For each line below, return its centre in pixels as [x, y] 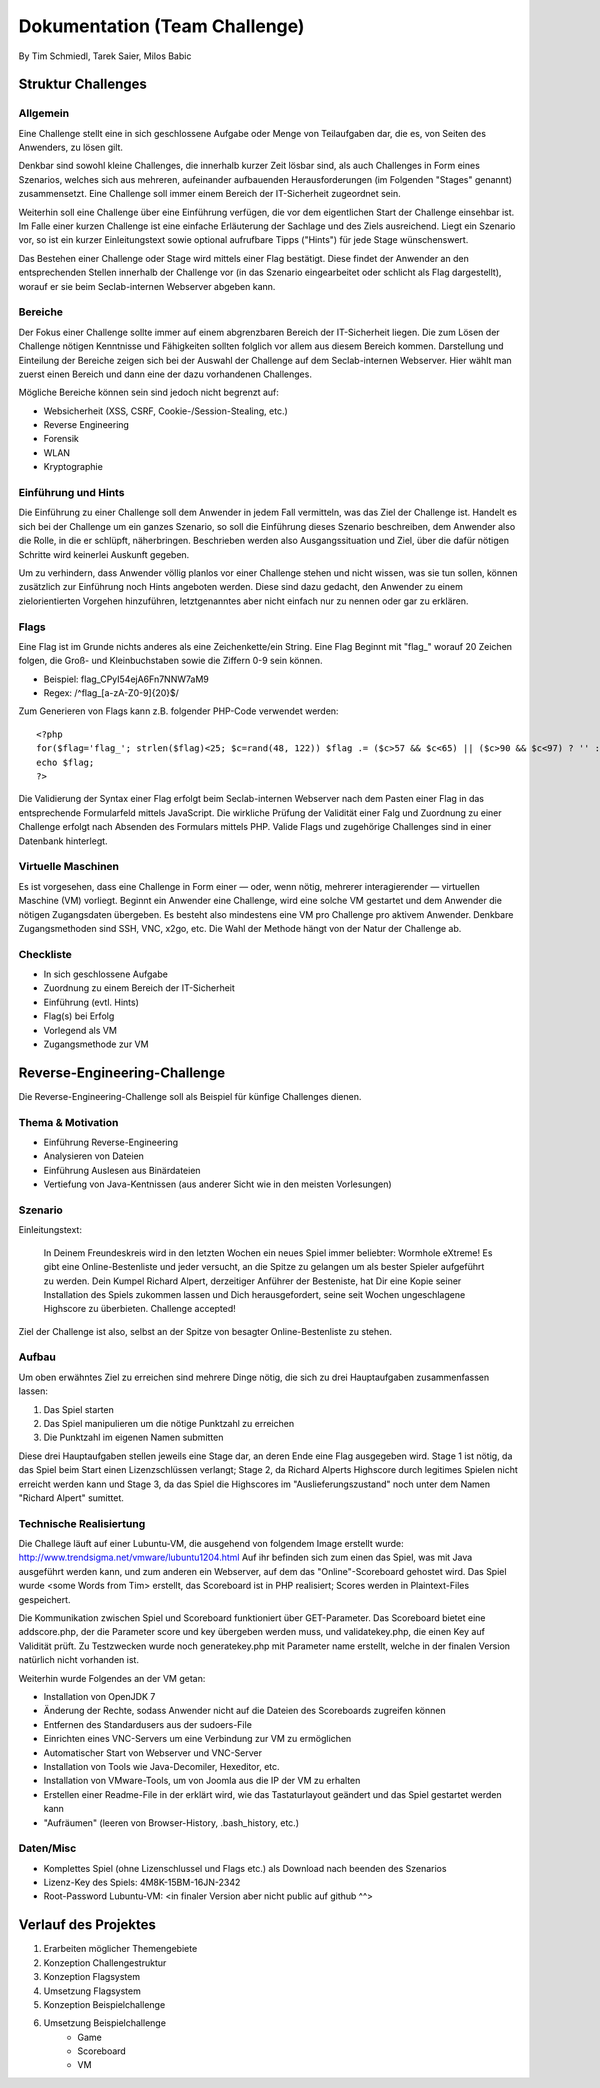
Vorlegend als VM [80, 1030]
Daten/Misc [47, 1848]
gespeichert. [44, 1599]
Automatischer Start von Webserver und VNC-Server [153, 1752]
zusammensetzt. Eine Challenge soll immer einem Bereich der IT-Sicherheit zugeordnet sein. [209, 194]
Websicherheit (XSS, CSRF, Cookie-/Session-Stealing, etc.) [166, 411]
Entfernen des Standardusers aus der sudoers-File [147, 1724]
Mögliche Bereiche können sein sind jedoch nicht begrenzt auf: [149, 392]
